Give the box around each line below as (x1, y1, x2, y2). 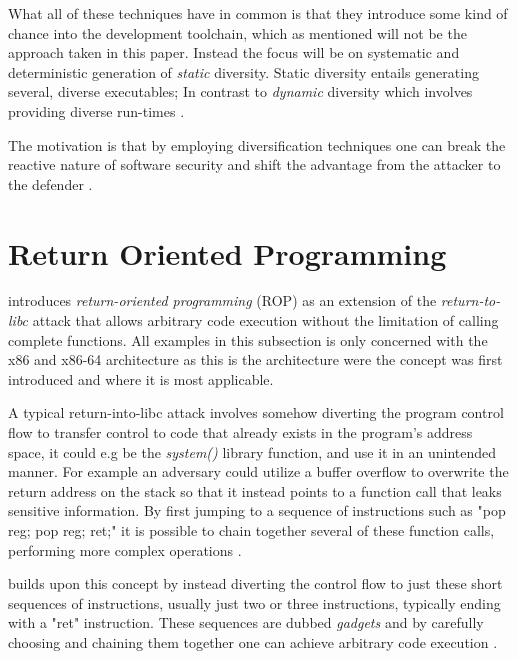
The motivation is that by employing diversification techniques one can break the (8, 134, 506, 155)
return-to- (440, 290, 501, 311)
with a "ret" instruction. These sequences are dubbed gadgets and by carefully (8, 612, 484, 633)
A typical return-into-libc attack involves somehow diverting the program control (8, 402, 504, 423)
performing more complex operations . (8, 539, 242, 560)
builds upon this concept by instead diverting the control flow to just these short (8, 573, 503, 594)
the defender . (8, 173, 93, 194)
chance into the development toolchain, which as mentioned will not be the (8, 22, 467, 43)
